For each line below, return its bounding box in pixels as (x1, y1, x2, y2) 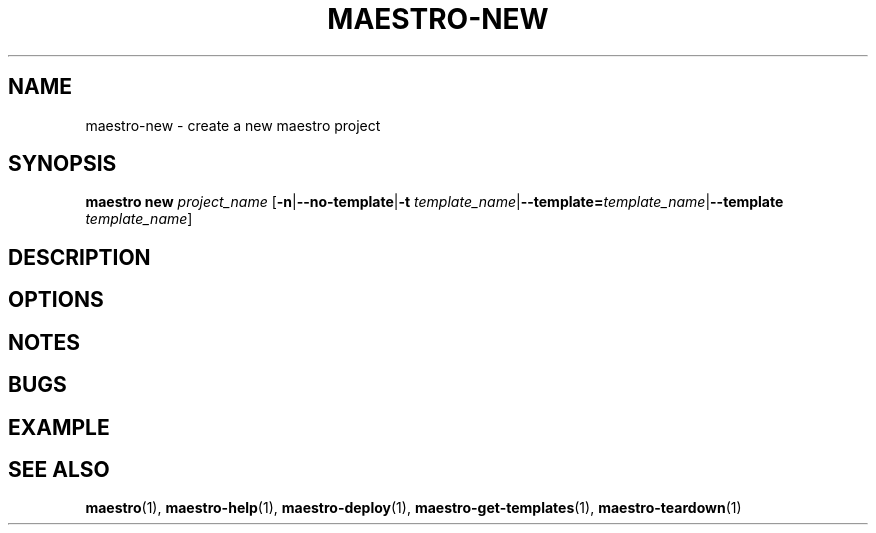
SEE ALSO (8, 456, 110, 482)
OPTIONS (8, 287, 104, 313)
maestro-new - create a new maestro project (85, 116, 381, 134)
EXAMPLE (8, 414, 110, 440)
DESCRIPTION (8, 244, 151, 270)
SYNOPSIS (8, 151, 117, 177)
